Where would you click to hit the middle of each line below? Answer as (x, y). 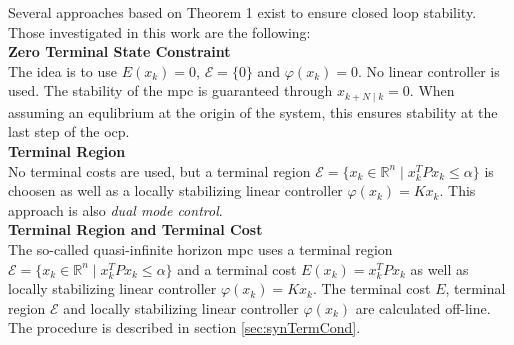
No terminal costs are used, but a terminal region (159, 170)
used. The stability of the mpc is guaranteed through (170, 90)
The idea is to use (63, 70)
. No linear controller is (428, 70)
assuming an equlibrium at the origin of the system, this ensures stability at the (253, 111)
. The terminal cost (371, 288)
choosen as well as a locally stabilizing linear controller (175, 190)
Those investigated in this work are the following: (159, 31)
